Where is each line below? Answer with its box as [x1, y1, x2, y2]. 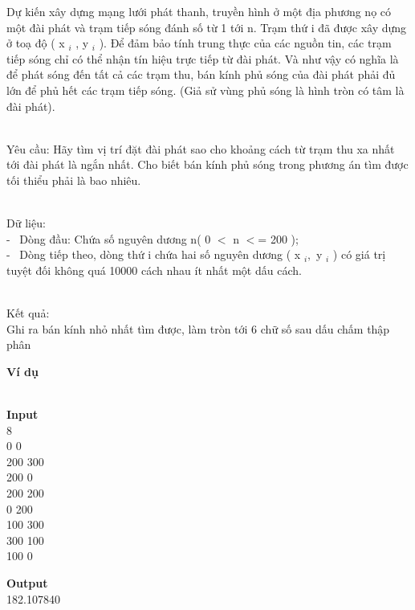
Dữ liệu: [6, 215, 46, 231]
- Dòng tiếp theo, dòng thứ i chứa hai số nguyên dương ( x [6, 246, 301, 263]
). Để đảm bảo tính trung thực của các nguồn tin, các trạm [99, 35, 392, 51]
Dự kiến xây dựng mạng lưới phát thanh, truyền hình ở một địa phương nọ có [6, 3, 392, 19]
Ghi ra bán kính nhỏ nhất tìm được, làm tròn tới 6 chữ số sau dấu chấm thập [6, 320, 390, 337]
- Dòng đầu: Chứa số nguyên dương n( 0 [6, 230, 211, 247]
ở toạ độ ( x [6, 35, 65, 51]
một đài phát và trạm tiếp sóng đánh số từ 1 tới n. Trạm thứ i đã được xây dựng [6, 18, 407, 35]
